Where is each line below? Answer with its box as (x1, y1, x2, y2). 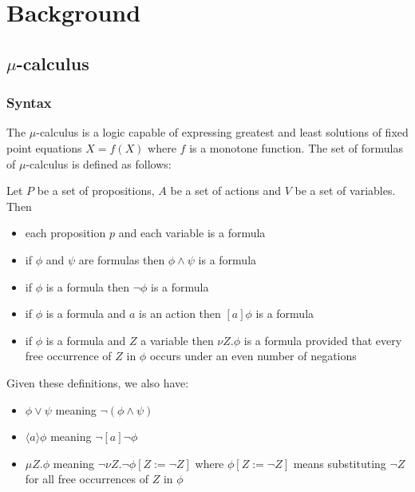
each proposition (25, 224, 106, 241)
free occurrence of (25, 347, 112, 364)
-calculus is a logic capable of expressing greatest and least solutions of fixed (36, 124, 409, 141)
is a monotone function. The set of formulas (189, 139, 403, 156)
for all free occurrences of (25, 470, 149, 487)
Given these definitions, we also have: (6, 374, 189, 391)
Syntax (6, 93, 52, 113)
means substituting (293, 454, 386, 471)
